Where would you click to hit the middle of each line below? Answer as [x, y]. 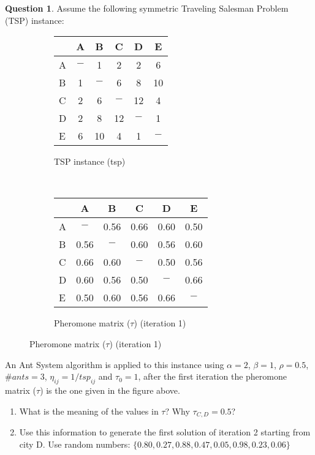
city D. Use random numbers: [75, 444]
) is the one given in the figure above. [110, 390]
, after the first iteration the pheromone [212, 376]
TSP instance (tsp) [90, 161]
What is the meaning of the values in [89, 411]
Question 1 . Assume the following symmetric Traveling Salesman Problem [147, 8]
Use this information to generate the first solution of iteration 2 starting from [165, 432]
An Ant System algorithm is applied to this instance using [115, 364]
